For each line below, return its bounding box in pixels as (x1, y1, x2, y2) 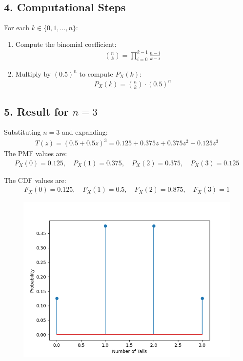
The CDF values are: (4, 175, 66, 185)
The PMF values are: (4, 148, 67, 159)
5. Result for (4, 104, 69, 119)
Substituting (4, 127, 41, 137)
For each (4, 22, 29, 33)
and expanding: (61, 127, 108, 137)
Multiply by (15, 68, 51, 79)
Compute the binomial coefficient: (15, 39, 117, 49)
